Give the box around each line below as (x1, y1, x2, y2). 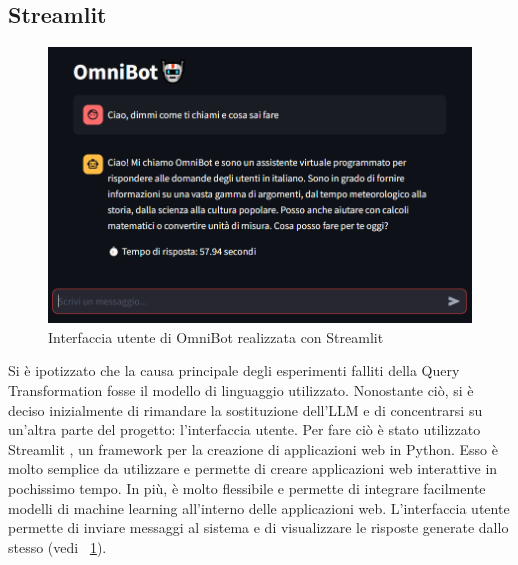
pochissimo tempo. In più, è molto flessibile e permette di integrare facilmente (8, 478, 486, 499)
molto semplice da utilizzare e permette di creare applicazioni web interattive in (8, 458, 498, 479)
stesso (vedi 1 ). (8, 536, 107, 557)
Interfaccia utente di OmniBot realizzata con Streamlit (48, 326, 384, 347)
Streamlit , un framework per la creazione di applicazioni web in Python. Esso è (8, 438, 498, 459)
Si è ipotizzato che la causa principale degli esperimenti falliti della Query (8, 360, 460, 381)
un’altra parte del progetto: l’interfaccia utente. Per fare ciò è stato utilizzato (8, 419, 481, 440)
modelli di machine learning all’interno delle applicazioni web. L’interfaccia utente (8, 497, 510, 518)
